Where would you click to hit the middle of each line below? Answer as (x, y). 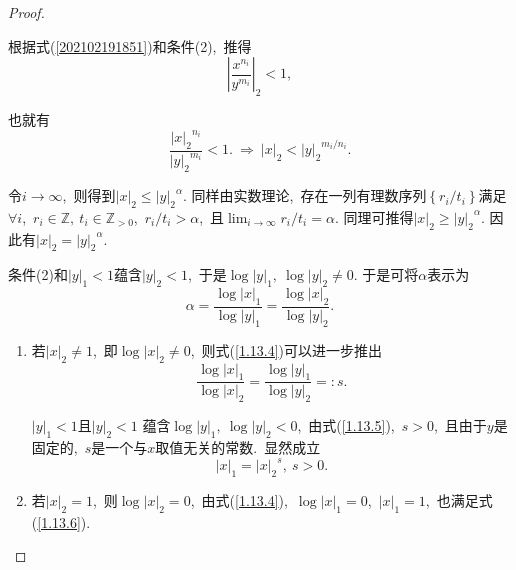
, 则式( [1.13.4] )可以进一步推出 (286, 349)
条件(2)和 (38, 274)
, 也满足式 (459, 499)
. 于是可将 (386, 274)
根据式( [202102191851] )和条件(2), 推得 (130, 45)
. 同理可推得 (374, 216)
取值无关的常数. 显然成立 (238, 447)
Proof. (26, 12)
